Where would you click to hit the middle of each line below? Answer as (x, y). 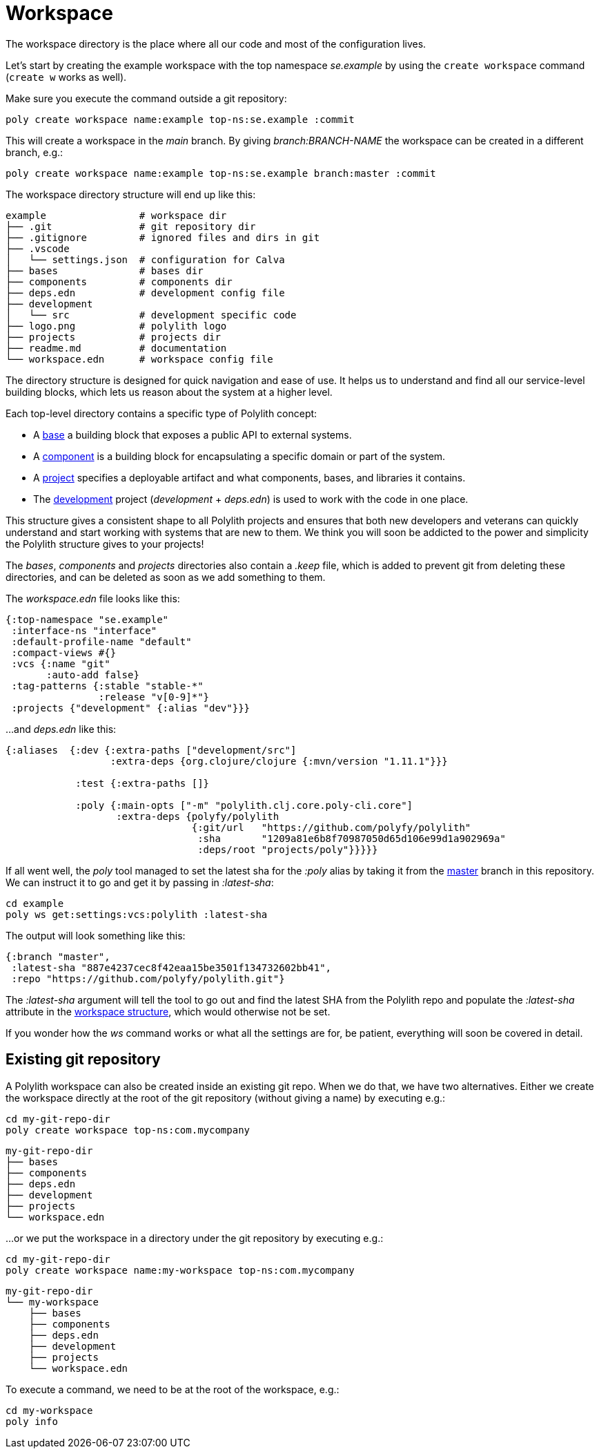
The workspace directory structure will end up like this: (131, 194)
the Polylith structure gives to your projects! (105, 544)
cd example (35, 903)
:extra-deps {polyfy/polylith (198, 816)
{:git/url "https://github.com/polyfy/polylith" (331, 827)
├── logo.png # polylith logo (116, 326)
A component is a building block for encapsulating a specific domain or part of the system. (239, 456)
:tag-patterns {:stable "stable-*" (107, 686)
